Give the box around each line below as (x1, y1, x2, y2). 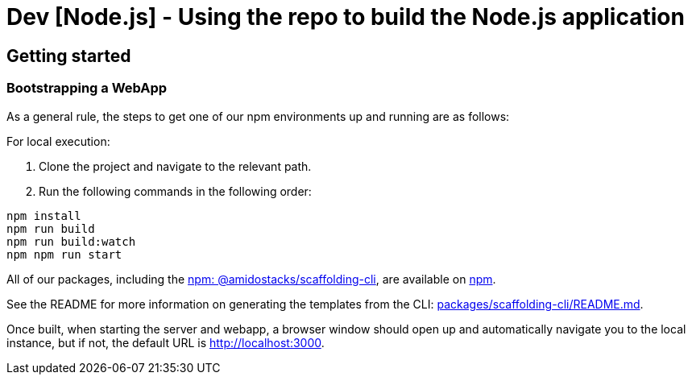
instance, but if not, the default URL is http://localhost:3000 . (6, 335, 325, 350)
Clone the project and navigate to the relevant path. (39, 159, 312, 173)
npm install (6, 209, 81, 222)
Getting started (6, 45, 131, 66)
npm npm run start (6, 247, 122, 261)
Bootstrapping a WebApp (6, 80, 168, 97)
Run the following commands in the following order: (39, 184, 312, 198)
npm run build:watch (6, 234, 136, 248)
